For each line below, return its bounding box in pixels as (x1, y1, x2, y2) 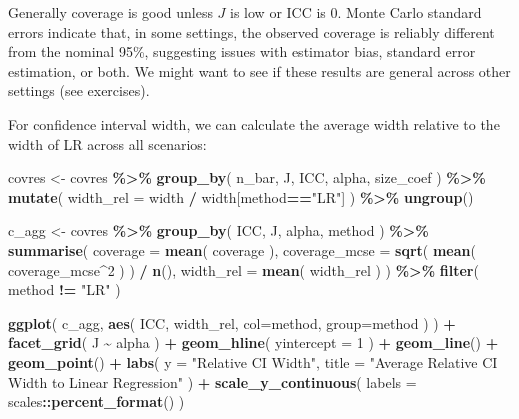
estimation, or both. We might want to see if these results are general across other (8, 60, 511, 81)
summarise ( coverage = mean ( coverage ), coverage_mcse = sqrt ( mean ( (8, 239, 476, 260)
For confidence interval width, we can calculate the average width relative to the (8, 113, 500, 134)
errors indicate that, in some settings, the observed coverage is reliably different (8, 21, 495, 42)
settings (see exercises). (8, 80, 150, 101)
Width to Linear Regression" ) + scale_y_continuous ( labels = (8, 371, 417, 392)
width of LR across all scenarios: (8, 133, 207, 154)
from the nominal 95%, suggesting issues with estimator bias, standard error (8, 41, 476, 62)
